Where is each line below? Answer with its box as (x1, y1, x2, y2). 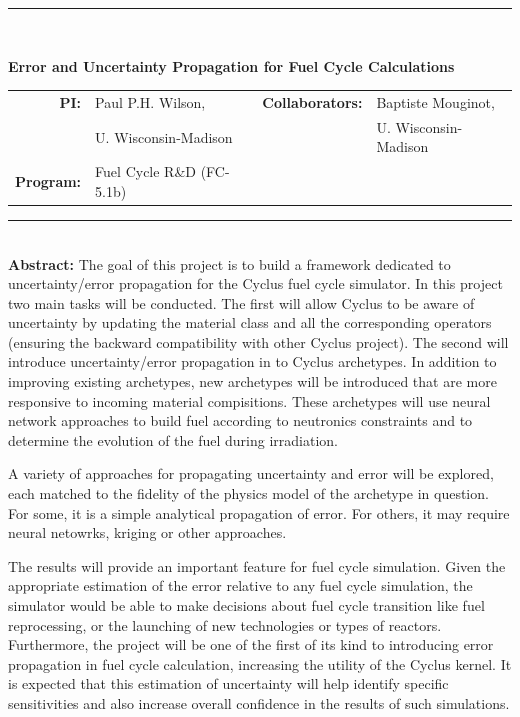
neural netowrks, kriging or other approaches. (8, 522, 287, 543)
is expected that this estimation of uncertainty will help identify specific (8, 673, 449, 694)
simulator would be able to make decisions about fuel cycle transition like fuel (8, 595, 485, 615)
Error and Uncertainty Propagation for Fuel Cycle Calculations (8, 55, 455, 76)
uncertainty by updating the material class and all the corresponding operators (8, 312, 492, 333)
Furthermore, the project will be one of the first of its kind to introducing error (8, 634, 494, 655)
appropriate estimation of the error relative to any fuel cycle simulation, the (8, 575, 473, 596)
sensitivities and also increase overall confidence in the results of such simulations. (8, 692, 510, 713)
